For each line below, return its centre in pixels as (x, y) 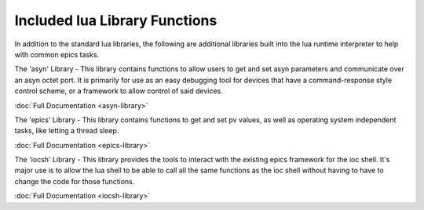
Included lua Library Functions (116, 20)
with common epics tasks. (57, 54)
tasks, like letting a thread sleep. (67, 131)
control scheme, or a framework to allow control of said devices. (119, 91)
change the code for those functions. (75, 181)
